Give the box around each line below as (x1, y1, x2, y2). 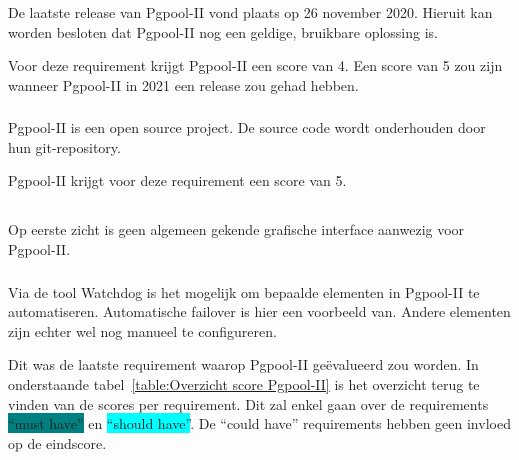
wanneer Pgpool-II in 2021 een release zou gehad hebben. (8, 74, 359, 95)
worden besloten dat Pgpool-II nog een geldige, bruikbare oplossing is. (8, 21, 438, 42)
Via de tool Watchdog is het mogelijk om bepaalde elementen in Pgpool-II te (8, 281, 480, 302)
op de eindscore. (8, 432, 107, 453)
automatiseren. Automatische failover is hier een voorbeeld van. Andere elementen (8, 301, 511, 322)
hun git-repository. (8, 136, 121, 157)
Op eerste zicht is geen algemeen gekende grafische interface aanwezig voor (8, 219, 465, 240)
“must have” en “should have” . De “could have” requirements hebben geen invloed (8, 413, 511, 434)
